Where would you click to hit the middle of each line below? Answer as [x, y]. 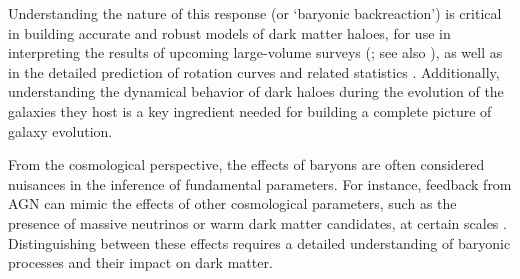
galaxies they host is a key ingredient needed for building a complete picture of [250, 110]
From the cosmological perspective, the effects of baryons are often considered [246, 164]
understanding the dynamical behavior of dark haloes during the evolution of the [256, 91]
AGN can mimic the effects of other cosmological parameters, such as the [232, 203]
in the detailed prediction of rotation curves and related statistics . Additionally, [254, 71]
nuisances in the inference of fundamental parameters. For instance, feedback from [260, 183]
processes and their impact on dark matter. [140, 262]
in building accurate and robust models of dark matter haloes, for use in [229, 32]
